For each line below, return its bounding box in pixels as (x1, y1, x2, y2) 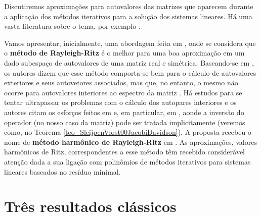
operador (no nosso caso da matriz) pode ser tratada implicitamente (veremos (4, 117, 245, 127)
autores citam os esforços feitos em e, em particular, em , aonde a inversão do (4, 106, 244, 117)
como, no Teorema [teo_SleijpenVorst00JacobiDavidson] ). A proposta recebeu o (4, 127, 251, 137)
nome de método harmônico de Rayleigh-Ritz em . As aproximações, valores (4, 136, 257, 147)
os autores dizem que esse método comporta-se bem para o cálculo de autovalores (4, 67, 256, 78)
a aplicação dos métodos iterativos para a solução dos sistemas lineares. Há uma (4, 11, 252, 21)
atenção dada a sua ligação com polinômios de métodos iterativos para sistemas (4, 156, 251, 167)
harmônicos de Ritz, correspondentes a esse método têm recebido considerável (4, 146, 245, 157)
